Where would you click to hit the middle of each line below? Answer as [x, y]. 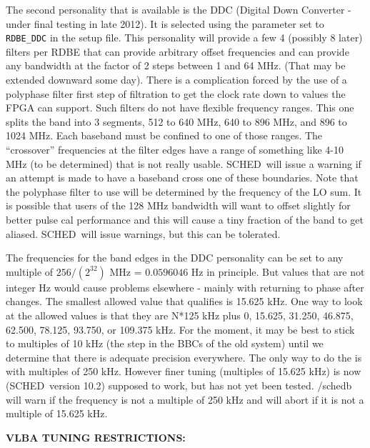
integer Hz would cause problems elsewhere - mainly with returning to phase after [185, 287]
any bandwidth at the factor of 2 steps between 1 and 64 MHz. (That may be [176, 65]
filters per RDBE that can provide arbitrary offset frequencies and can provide [177, 51]
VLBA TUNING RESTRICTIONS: [96, 437]
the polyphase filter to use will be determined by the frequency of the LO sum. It [184, 191]
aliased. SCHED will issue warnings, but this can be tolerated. [143, 233]
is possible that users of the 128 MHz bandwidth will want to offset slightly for [178, 205]
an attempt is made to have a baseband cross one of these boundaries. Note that [182, 178]
